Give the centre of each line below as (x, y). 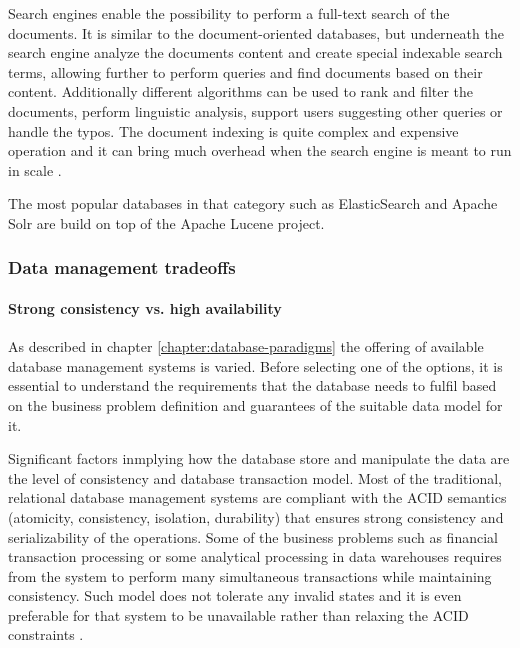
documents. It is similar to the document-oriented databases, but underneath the (256, 32)
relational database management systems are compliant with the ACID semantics (257, 497)
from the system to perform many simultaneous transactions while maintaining (250, 575)
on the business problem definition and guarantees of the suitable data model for (255, 404)
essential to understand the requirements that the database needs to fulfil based (252, 385)
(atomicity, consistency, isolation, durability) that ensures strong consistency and (256, 516)
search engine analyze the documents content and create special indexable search (255, 52)
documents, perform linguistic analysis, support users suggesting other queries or (255, 110)
